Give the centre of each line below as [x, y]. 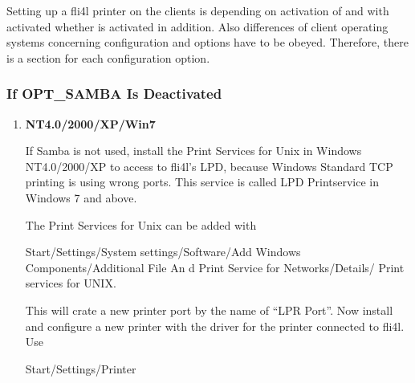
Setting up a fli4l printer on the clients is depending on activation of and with [198, 10]
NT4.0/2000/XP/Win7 [90, 123]
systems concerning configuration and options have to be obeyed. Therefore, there [208, 42]
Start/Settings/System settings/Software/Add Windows [163, 252]
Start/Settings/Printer [81, 368]
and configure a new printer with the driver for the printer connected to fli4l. [215, 326]
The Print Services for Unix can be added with [141, 224]
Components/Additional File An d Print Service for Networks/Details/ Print [215, 267]
